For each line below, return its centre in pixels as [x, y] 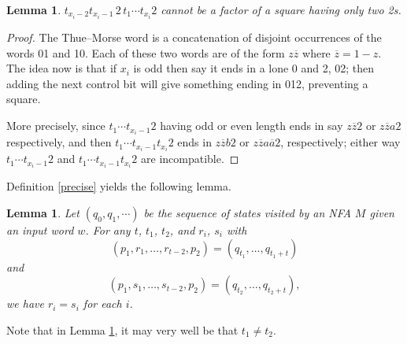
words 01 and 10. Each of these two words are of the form [146, 52]
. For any [108, 229]
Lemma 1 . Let [43, 212]
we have [25, 303]
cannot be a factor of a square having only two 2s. [281, 9]
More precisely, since [56, 126]
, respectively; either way [340, 142]
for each [102, 303]
